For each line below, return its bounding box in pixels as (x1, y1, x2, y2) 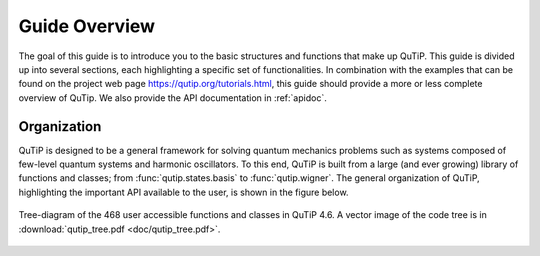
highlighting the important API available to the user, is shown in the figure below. (18, 186, 349, 198)
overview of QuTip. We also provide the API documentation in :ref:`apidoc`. (18, 91, 327, 104)
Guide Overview (18, 15, 155, 37)
